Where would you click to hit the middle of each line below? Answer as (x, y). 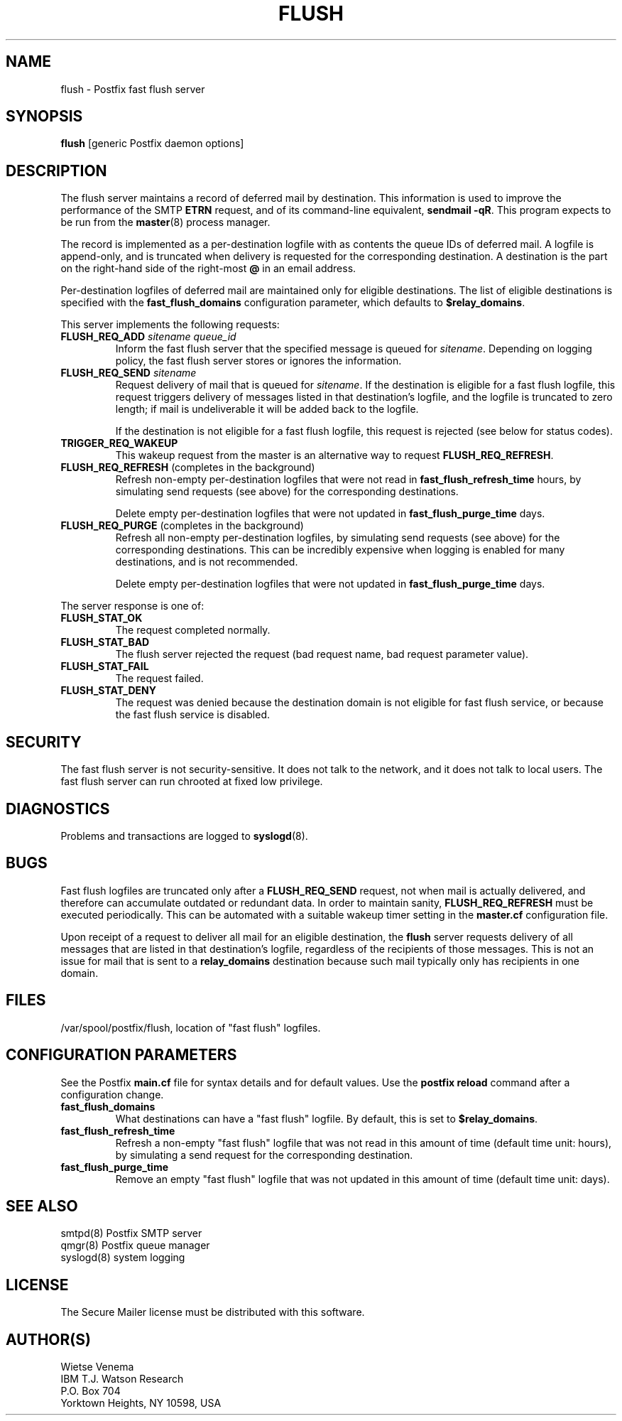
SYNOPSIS (44, 117)
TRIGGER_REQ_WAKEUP (119, 443)
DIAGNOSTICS (58, 809)
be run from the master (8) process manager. (165, 222)
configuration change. (112, 1094)
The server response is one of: (132, 606)
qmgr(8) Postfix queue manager (135, 1246)
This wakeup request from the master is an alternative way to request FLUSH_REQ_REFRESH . (334, 455)
